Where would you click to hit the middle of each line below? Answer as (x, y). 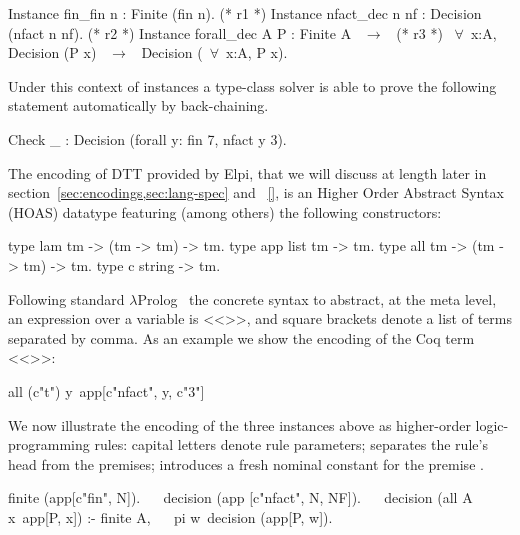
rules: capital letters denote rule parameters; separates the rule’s (291, 444)
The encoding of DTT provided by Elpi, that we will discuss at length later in (247, 172)
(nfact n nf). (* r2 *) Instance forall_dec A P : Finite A (180, 32)
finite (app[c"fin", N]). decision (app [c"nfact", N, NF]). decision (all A (240, 497)
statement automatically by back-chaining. (138, 105)
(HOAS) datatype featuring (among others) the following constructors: (225, 211)
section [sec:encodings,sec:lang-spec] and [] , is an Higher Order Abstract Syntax (256, 192)
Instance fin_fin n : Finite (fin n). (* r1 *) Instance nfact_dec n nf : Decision (245, 13)
